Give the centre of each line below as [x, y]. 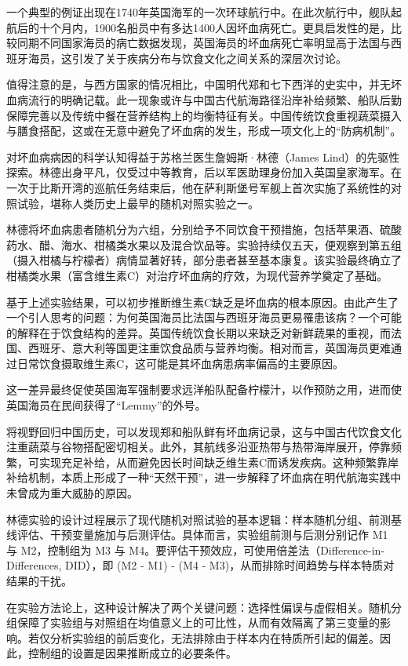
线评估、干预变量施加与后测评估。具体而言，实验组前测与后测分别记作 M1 [197, 535]
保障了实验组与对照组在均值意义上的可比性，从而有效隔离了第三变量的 [198, 622]
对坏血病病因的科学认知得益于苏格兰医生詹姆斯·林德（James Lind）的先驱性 [203, 156]
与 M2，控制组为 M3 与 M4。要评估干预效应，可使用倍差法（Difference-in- [196, 550]
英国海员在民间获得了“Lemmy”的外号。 [106, 405]
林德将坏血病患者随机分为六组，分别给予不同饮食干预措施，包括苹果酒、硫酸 [204, 229]
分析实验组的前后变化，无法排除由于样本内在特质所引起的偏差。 [215, 637]
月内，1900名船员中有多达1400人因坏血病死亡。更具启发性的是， [226, 27]
